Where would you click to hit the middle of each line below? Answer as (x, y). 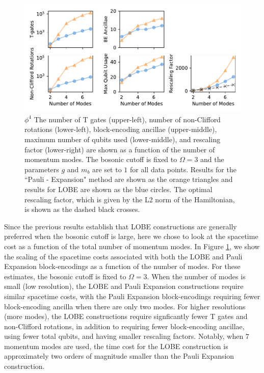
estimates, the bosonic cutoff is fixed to (65, 276)
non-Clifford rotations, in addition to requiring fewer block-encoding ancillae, (124, 326)
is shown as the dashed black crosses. (82, 209)
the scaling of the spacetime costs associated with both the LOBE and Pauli (123, 256)
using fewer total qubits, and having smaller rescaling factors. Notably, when (124, 336)
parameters (42, 169)
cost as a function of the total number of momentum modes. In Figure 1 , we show (132, 246)
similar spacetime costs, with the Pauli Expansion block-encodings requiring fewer (132, 296)
